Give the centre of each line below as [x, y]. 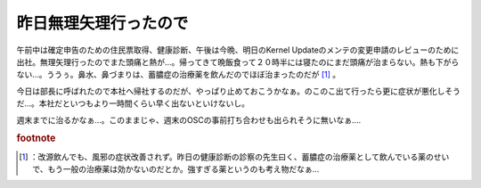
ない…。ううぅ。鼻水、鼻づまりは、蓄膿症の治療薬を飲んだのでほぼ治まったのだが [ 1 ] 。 [179, 75]
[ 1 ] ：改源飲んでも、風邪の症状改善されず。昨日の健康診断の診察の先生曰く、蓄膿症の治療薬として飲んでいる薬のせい [234, 157]
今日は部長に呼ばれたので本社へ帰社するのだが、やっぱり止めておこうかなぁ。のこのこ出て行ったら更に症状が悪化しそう [239, 91]
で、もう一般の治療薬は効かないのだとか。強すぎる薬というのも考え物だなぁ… [176, 168]
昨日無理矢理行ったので [102, 23]
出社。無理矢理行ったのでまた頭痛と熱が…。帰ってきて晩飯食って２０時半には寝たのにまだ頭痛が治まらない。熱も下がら [238, 61]
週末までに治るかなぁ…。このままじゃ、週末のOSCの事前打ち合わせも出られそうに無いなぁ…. [189, 119]
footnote [36, 138]
